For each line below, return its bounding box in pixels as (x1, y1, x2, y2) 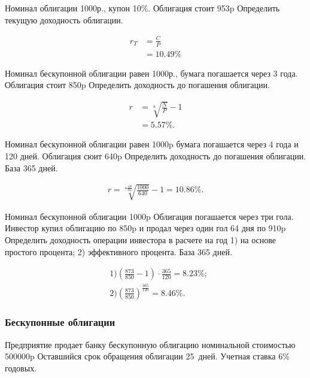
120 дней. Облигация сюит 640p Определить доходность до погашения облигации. (5, 149, 306, 162)
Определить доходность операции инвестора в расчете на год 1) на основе (5, 233, 276, 246)
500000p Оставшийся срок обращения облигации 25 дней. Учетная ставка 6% (5, 350, 290, 362)
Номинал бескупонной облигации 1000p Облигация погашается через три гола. (5, 210, 294, 222)
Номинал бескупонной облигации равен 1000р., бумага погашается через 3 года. (5, 66, 298, 79)
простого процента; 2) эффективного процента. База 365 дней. (5, 245, 232, 258)
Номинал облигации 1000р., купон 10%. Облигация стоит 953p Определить (5, 2, 280, 14)
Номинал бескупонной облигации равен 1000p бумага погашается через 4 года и (5, 138, 299, 150)
